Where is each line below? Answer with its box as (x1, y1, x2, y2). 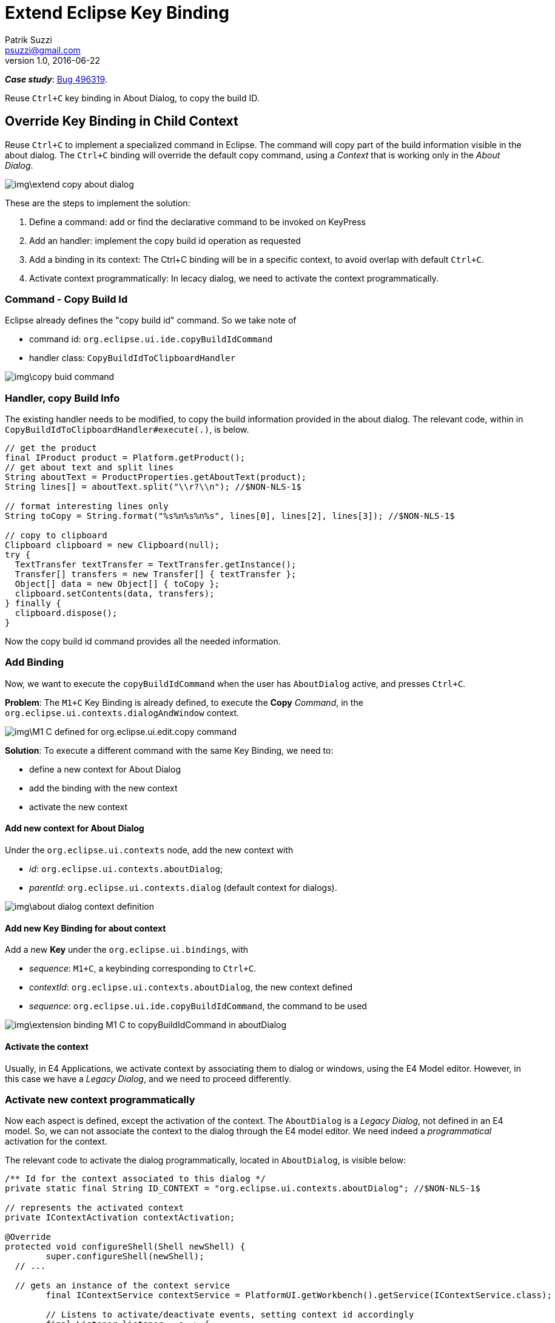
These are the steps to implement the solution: (5, 197, 190, 208)
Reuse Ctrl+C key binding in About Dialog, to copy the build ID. (5, 92, 260, 103)
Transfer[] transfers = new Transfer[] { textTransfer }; (15, 569, 297, 580)
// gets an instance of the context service (15, 1281, 230, 1291)
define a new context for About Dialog (29, 763, 181, 774)
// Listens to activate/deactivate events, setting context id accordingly (45, 1310, 414, 1320)
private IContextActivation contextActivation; (5, 1213, 235, 1223)
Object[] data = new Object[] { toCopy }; (15, 579, 220, 589)
